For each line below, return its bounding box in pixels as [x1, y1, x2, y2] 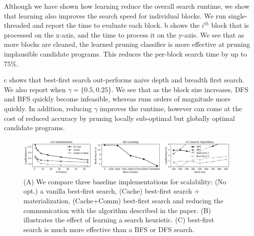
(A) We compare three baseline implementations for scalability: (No [23, 176, 226, 186]
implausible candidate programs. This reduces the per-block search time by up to [4, 48, 247, 59]
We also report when [4, 84, 66, 94]
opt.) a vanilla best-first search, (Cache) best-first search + [23, 186, 200, 196]
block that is [211, 20, 249, 30]
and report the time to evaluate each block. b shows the [32, 20, 200, 30]
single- [228, 10, 248, 20]
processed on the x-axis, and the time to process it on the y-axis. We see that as [4, 29, 244, 39]
